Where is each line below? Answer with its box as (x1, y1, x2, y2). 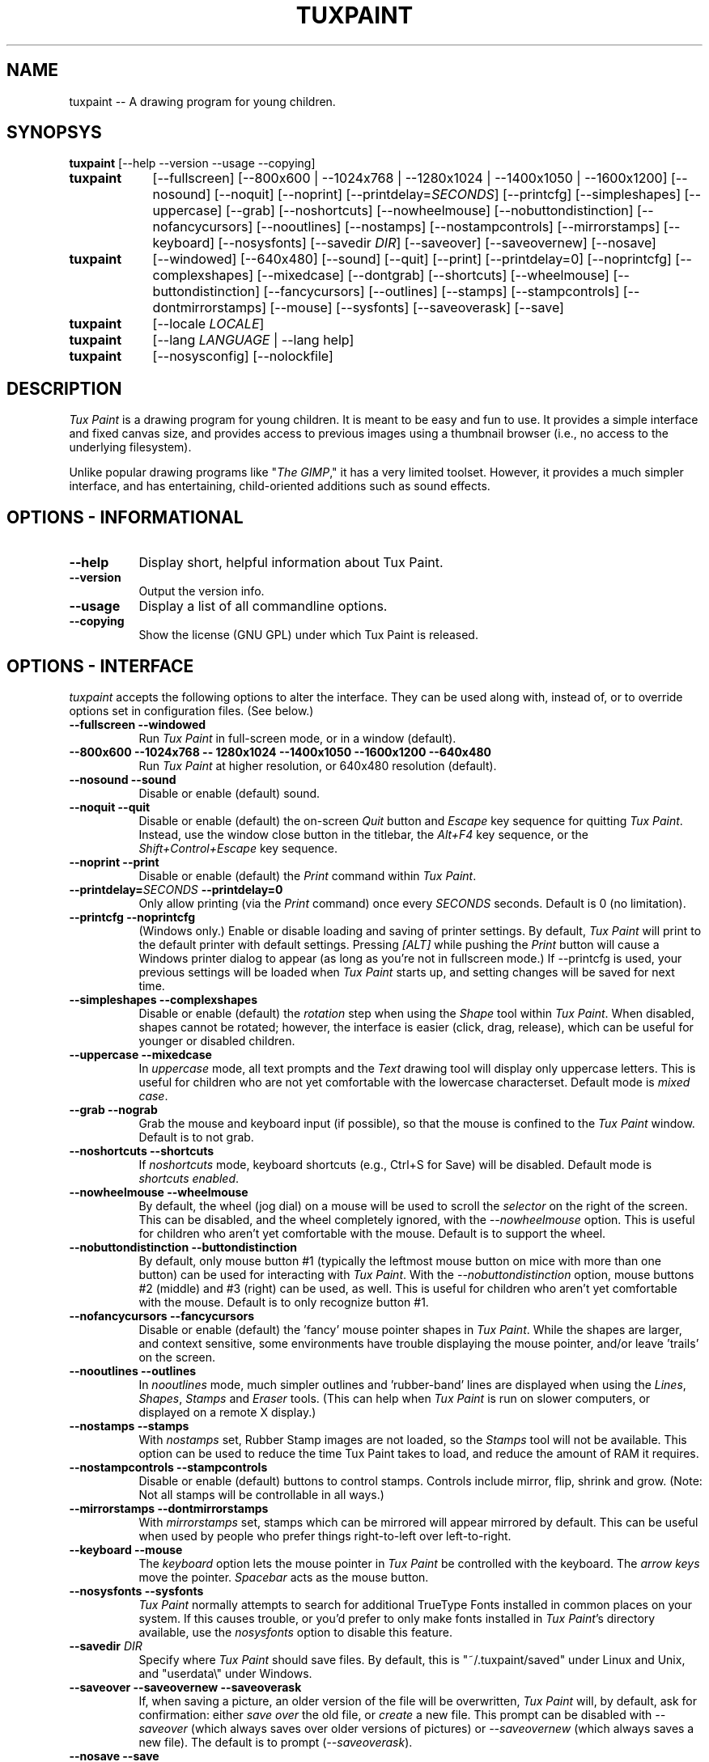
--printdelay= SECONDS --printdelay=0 (69, 882, 283, 896)
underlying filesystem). (69, 440, 192, 455)
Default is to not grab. (138, 1129, 254, 1144)
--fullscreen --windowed (69, 717, 206, 731)
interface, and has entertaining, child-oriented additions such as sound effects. (69, 479, 490, 493)
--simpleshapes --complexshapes (69, 992, 258, 1006)
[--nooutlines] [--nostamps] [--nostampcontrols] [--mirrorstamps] (256, 218, 660, 235)
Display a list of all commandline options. (138, 598, 388, 615)
